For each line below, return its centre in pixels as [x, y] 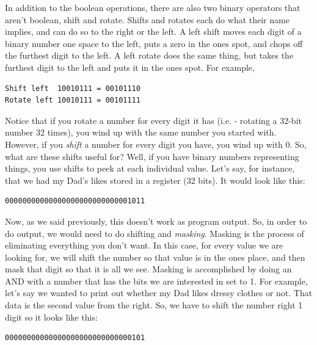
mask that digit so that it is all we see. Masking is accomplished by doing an [148, 269]
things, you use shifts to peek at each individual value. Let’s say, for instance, [150, 168]
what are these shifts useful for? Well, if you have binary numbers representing [152, 156]
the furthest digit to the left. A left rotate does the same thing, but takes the [149, 55]
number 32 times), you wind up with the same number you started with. [141, 132]
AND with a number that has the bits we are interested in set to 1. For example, [156, 281]
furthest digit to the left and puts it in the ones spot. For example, [130, 67]
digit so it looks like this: [51, 317]
